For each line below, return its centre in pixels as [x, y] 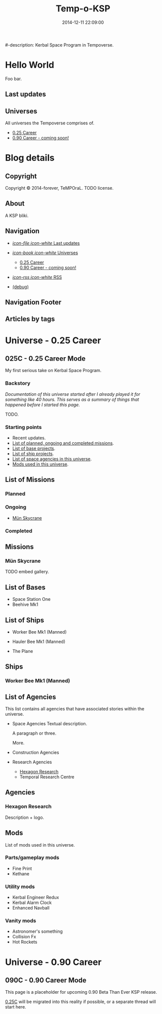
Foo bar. [14, 79]
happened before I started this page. [42, 405]
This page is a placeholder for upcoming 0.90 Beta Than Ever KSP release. [81, 992]
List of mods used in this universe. [40, 845]
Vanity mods [20, 921]
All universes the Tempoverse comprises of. [50, 123]
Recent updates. [29, 438]
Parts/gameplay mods [32, 857]
